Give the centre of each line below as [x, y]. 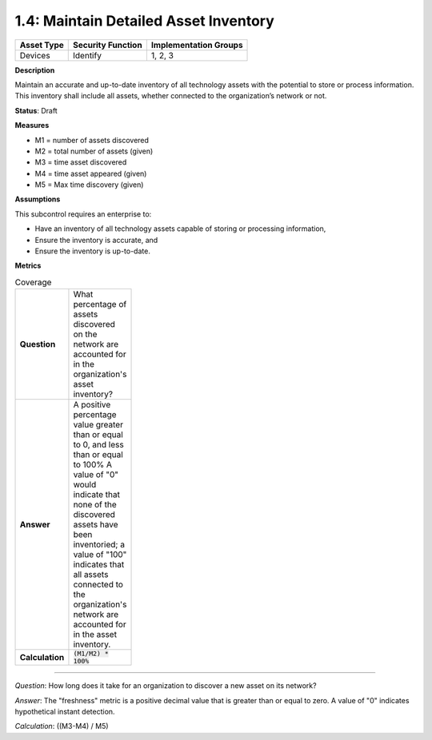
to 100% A [92, 465]
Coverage [33, 282]
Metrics [28, 266]
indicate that [96, 495]
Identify [87, 55]
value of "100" [100, 555]
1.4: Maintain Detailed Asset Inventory [145, 21]
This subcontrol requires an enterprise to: [83, 214]
